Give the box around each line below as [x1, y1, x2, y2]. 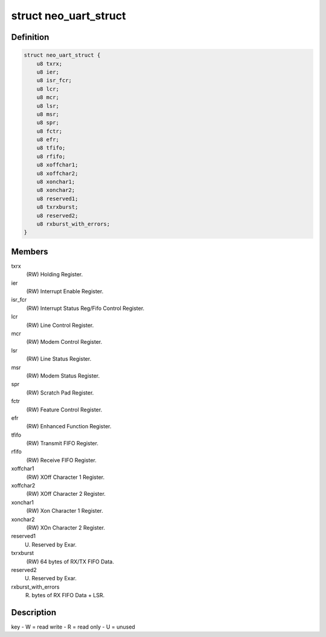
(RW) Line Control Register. [26, 322, 94, 329]
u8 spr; [36, 119, 60, 126]
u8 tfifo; [36, 145, 66, 151]
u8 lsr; [36, 103, 60, 109]
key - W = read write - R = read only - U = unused [11, 623, 135, 630]
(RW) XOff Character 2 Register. [26, 490, 106, 498]
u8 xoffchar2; [36, 170, 78, 177]
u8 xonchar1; [36, 179, 75, 185]
